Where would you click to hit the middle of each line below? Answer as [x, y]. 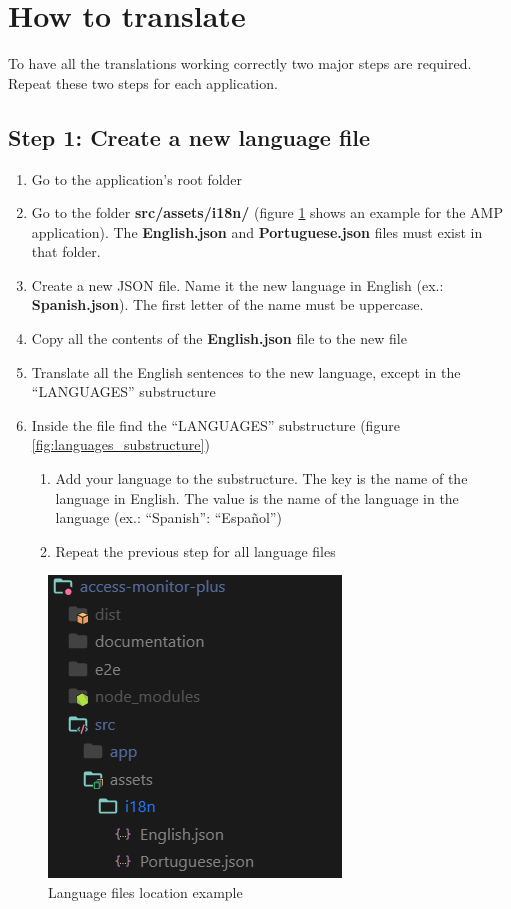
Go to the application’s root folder [137, 178]
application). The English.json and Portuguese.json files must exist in [257, 231]
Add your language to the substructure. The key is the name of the [261, 478]
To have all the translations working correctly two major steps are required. [240, 63]
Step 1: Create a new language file [189, 136]
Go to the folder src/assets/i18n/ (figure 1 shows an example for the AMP [267, 212]
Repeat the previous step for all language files [195, 550]
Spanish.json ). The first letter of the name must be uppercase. [227, 304]
